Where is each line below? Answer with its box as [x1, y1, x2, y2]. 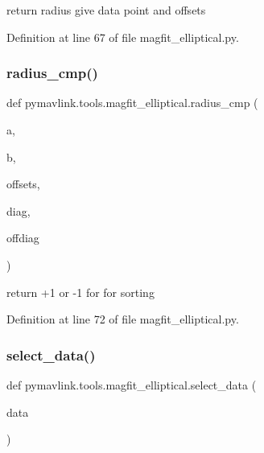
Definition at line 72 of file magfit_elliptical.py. [6, 311, 239, 327]
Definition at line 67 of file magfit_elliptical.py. [6, 28, 239, 45]
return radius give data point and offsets [6, 2, 206, 18]
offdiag [6, 229, 39, 246]
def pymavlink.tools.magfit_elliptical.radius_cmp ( [6, 94, 258, 111]
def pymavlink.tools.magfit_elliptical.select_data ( [6, 376, 257, 393]
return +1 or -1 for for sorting [6, 283, 155, 300]
